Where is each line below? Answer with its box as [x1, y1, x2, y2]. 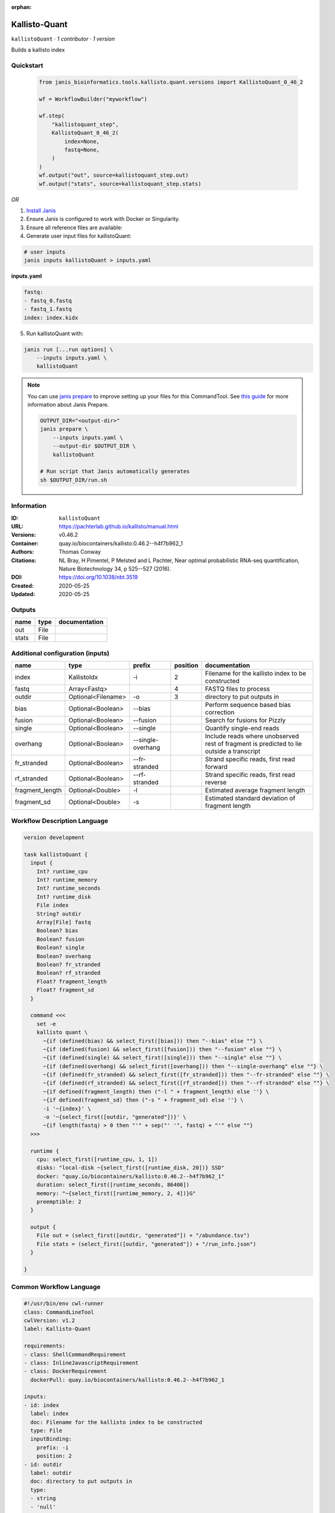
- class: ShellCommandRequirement [24, 1351, 126, 1358]
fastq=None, [64, 146, 100, 153]
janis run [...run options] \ [24, 346, 113, 353]
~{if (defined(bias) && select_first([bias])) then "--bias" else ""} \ [43, 1037, 263, 1044]
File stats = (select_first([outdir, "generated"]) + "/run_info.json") [36, 1241, 257, 1247]
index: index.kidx [24, 314, 78, 321]
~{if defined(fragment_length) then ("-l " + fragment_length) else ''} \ [43, 1088, 269, 1095]
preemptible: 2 [36, 1198, 81, 1205]
